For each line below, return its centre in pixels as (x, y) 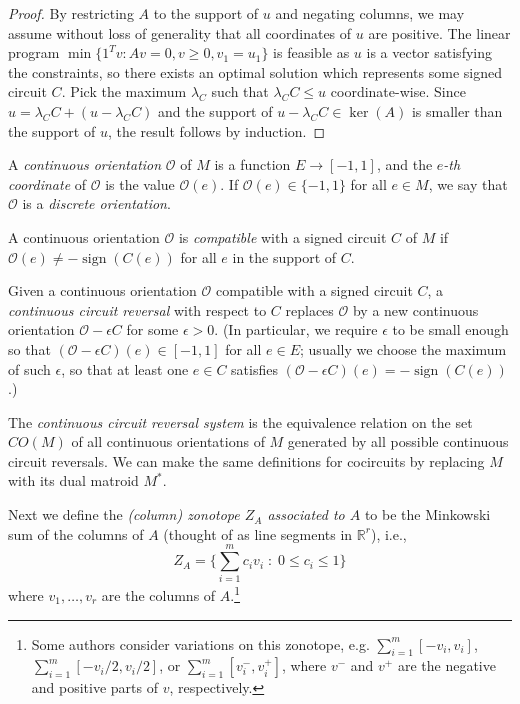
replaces (309, 309)
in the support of (284, 256)
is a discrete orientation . (96, 203)
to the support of (206, 13)
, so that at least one (125, 368)
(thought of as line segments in (258, 533)
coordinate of (47, 183)
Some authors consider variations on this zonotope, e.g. (200, 643)
